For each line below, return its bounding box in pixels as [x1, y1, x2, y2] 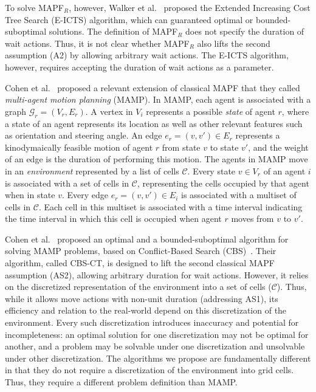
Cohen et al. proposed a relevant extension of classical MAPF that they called [5, 81, 300, 94]
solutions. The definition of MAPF [49, 25, 178, 38]
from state [162, 140, 201, 153]
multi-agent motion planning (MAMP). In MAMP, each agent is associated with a [5, 93, 311, 106]
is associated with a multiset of [181, 188, 297, 201]
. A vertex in [85, 105, 133, 117]
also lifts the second [197, 36, 270, 49]
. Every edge [61, 188, 109, 201]
